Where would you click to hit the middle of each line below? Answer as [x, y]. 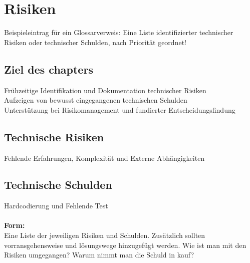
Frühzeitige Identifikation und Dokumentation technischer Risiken [105, 90]
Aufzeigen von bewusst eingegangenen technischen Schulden [96, 100]
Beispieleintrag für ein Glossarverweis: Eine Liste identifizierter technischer [119, 32]
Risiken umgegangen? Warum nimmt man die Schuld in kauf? [99, 255]
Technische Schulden [58, 185]
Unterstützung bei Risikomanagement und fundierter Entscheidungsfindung [120, 109]
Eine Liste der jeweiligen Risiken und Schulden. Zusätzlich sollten [105, 235]
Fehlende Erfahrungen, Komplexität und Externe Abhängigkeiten [104, 158]
